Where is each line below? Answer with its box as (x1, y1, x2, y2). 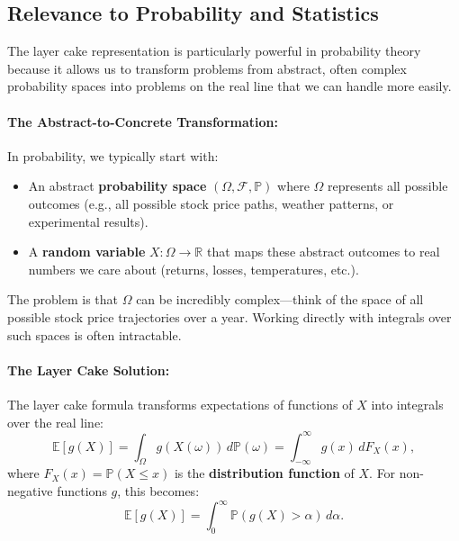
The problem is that (7, 290, 119, 309)
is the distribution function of (174, 464, 355, 482)
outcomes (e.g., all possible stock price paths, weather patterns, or (28, 194, 394, 212)
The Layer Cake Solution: (7, 360, 170, 379)
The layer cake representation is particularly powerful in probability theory (7, 41, 421, 60)
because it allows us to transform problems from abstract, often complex (7, 59, 407, 77)
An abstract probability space (28, 176, 207, 195)
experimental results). (28, 212, 148, 230)
